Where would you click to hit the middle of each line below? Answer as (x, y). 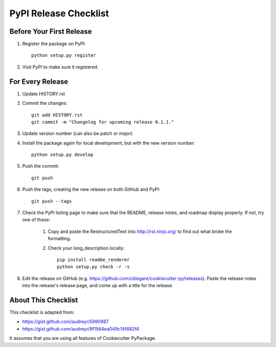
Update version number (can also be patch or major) (77, 133)
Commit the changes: (45, 103)
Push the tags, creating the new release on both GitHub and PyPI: (91, 190)
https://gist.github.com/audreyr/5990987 (66, 321)
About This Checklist (44, 300)
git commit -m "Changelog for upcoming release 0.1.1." (103, 122)
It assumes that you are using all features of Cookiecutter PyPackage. (83, 338)
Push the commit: (41, 166)
